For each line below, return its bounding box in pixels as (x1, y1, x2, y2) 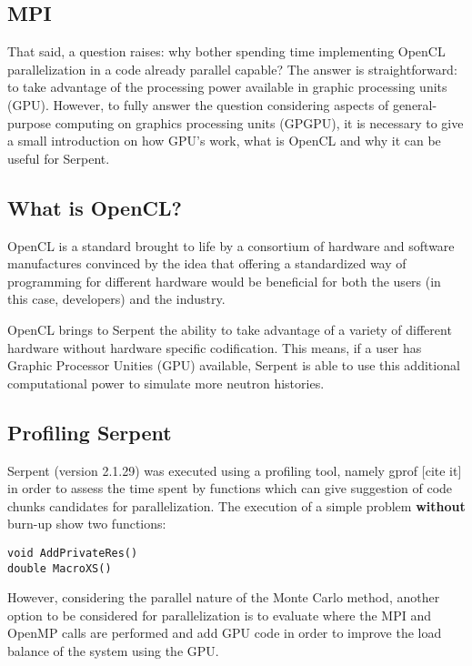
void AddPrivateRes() (7, 546, 138, 560)
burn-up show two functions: (7, 514, 166, 533)
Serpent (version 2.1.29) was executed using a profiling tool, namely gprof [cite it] (7, 460, 462, 479)
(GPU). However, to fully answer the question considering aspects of (7, 95, 389, 114)
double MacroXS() (7, 561, 112, 575)
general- (392, 95, 437, 114)
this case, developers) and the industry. (7, 289, 226, 308)
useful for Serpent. (7, 148, 110, 167)
